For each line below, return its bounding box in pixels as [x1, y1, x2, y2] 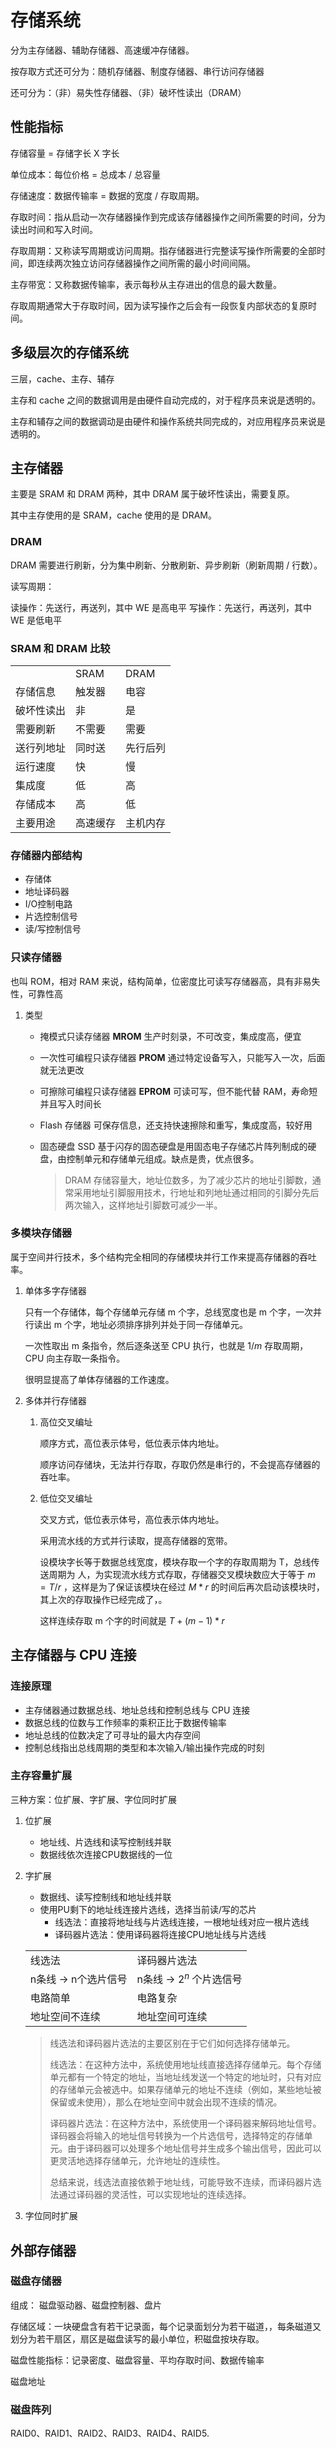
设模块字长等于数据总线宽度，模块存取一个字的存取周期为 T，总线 [39, 1556, 312, 1568]
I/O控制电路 [24, 898, 73, 910]
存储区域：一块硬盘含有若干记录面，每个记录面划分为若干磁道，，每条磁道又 [10, 2320, 322, 2332]
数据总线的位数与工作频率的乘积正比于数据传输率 [24, 1716, 227, 1728]
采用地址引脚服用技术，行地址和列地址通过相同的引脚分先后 [73, 1186, 320, 1198]
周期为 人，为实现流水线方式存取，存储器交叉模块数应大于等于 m [48, 1568, 316, 1580]
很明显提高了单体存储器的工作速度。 [24, 1373, 175, 1385]
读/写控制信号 [24, 923, 82, 935]
